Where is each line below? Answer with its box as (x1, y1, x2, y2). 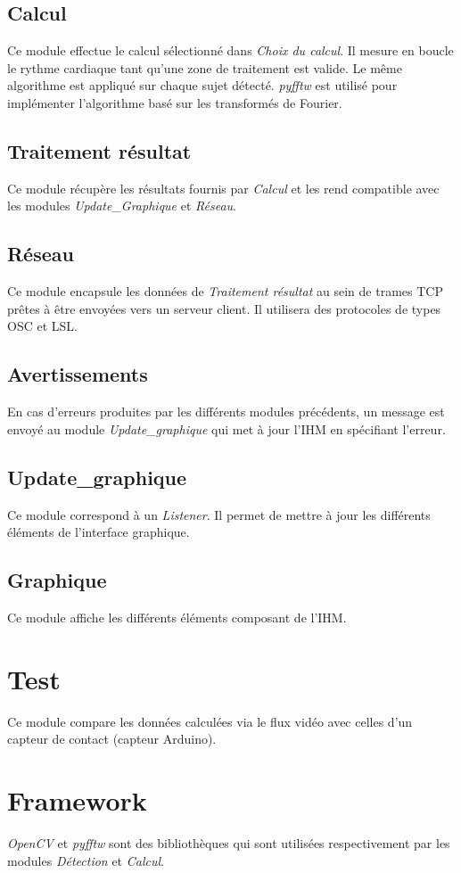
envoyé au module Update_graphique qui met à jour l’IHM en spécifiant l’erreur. (7, 419, 446, 438)
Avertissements (7, 360, 148, 388)
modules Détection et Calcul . (7, 851, 164, 869)
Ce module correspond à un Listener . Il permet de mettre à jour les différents (7, 505, 431, 523)
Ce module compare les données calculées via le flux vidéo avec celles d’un (7, 712, 413, 730)
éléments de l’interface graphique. (7, 523, 190, 541)
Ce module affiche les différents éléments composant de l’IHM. (7, 607, 347, 626)
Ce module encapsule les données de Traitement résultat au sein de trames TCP (7, 282, 443, 301)
